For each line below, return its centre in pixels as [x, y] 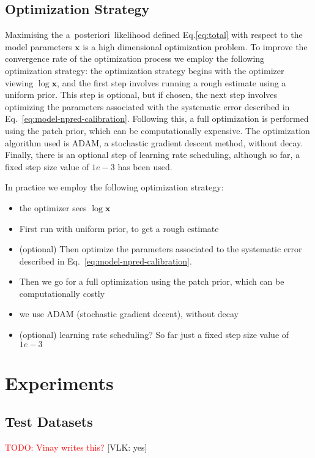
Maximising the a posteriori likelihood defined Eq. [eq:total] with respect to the [154, 35]
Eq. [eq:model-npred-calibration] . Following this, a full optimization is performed [157, 118]
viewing [19, 82]
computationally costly [62, 293]
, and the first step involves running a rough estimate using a [172, 82]
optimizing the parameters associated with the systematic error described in [147, 106]
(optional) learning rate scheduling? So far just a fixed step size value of [154, 335]
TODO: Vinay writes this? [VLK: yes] [76, 447]
